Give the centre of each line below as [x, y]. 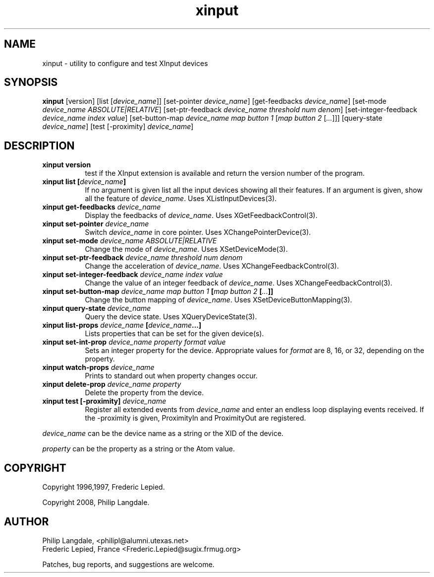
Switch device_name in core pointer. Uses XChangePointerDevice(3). [198, 232]
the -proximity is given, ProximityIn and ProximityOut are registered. [195, 418]
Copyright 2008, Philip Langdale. [96, 503]
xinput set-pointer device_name [96, 224]
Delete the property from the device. [144, 393]
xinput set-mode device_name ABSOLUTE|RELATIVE [130, 241]
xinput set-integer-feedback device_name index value [133, 275]
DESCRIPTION [39, 145]
